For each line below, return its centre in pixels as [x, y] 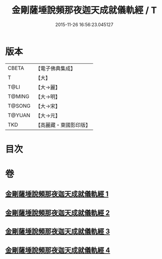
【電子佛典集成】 [56, 68]
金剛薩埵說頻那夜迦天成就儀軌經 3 [58, 232]
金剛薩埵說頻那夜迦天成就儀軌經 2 [58, 212]
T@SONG [19, 106]
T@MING [19, 96]
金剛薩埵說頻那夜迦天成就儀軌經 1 [57, 194]
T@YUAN [19, 115]
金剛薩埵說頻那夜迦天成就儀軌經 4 [58, 250]
